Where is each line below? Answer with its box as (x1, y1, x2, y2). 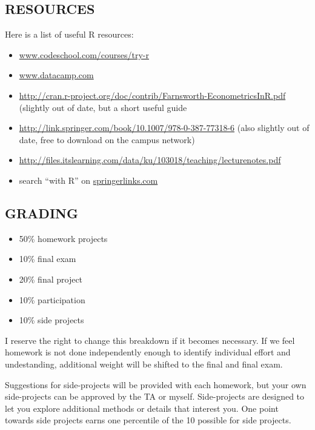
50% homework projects (19, 232, 108, 244)
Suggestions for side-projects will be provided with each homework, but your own (5, 378, 307, 391)
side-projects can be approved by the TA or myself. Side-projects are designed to (5, 390, 305, 403)
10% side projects (19, 314, 84, 326)
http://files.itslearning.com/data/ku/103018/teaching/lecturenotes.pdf (19, 153, 281, 166)
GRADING (5, 203, 78, 222)
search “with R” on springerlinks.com (19, 173, 158, 186)
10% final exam (19, 252, 76, 265)
